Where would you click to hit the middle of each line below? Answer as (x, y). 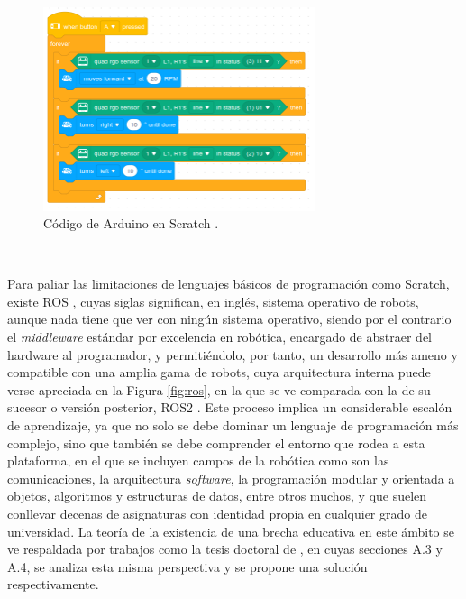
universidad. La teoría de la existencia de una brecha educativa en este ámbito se (231, 531)
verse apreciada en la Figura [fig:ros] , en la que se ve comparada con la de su (219, 389)
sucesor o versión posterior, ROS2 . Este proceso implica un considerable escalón (230, 407)
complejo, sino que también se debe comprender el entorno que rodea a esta (216, 442)
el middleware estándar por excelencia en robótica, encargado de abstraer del (219, 337)
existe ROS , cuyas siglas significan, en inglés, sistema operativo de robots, (213, 301)
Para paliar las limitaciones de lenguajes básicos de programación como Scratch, (228, 284)
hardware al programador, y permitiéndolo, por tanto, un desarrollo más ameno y (233, 354)
